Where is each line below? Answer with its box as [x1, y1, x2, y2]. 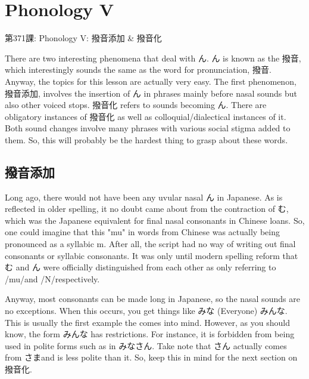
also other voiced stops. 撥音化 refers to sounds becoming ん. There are [5, 98, 267, 111]
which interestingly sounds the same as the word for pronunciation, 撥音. [5, 63, 271, 76]
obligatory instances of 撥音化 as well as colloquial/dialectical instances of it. [5, 110, 286, 122]
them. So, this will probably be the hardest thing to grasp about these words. [5, 133, 288, 146]
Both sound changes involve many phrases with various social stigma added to [5, 122, 291, 134]
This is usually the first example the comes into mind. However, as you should [5, 316, 290, 328]
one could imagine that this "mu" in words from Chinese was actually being [5, 226, 280, 238]
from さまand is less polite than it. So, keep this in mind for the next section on [5, 351, 298, 363]
